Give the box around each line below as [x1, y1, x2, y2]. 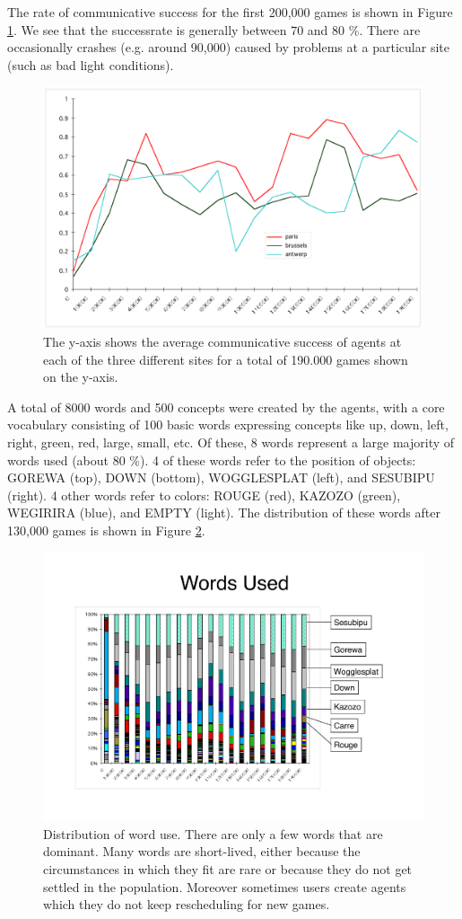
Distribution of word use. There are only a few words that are [43, 824, 383, 843]
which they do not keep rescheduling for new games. [43, 895, 330, 914]
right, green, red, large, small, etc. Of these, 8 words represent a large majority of [7, 432, 455, 451]
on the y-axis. [43, 367, 118, 386]
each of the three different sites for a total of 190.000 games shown [43, 349, 408, 368]
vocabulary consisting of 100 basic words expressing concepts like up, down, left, [7, 415, 449, 434]
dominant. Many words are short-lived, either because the [43, 842, 361, 861]
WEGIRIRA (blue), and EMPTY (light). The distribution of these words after [7, 503, 440, 522]
